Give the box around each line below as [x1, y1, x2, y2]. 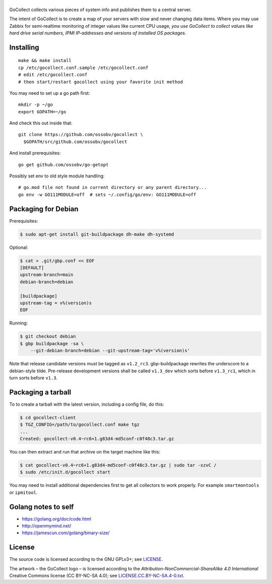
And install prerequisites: [9, 150, 61, 156]
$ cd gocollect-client [20, 415, 76, 420]
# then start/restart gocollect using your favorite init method [18, 79, 183, 85]
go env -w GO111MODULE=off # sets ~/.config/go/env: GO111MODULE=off [18, 191, 196, 198]
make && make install [18, 58, 72, 63]
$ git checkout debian [20, 334, 76, 340]
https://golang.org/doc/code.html [22, 515, 92, 522]
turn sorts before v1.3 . [9, 374, 58, 380]
